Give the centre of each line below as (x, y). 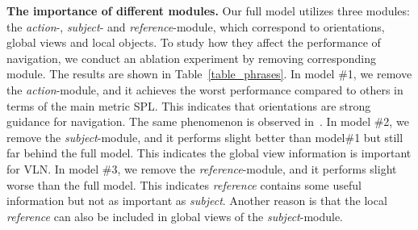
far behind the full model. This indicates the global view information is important (209, 153)
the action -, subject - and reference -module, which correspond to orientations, (196, 26)
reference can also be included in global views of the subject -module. (175, 216)
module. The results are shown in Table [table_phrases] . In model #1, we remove (209, 74)
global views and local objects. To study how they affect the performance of (194, 42)
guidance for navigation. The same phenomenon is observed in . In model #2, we (208, 121)
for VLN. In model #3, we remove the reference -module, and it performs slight (202, 168)
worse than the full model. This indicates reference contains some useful (184, 184)
